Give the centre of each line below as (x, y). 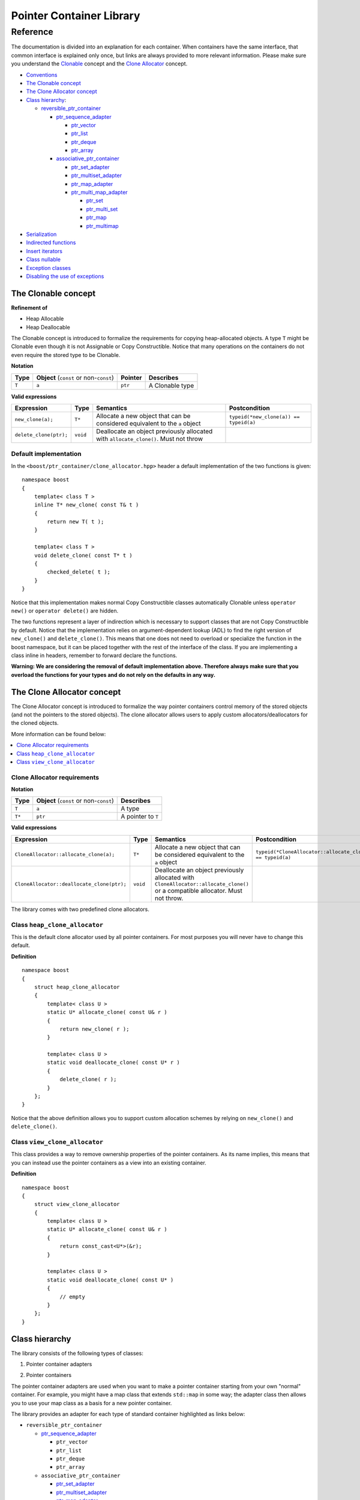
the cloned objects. (35, 723)
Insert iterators (44, 251)
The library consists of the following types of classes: (77, 1353)
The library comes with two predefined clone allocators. (80, 909)
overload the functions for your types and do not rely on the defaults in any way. (113, 674)
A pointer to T (140, 817)
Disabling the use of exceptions (65, 276)
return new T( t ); (76, 522)
